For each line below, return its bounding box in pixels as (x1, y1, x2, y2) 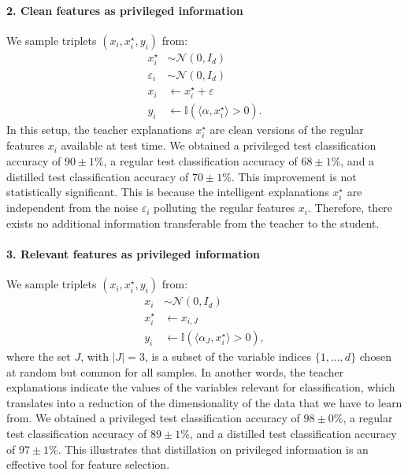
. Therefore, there (307, 199, 393, 216)
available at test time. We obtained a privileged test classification (61, 137, 376, 154)
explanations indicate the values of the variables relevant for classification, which (6, 379, 395, 395)
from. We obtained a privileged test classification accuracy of (6, 410, 300, 426)
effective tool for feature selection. (6, 456, 170, 473)
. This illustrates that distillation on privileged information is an (57, 440, 369, 457)
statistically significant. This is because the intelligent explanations (6, 184, 329, 200)
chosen (359, 348, 391, 365)
